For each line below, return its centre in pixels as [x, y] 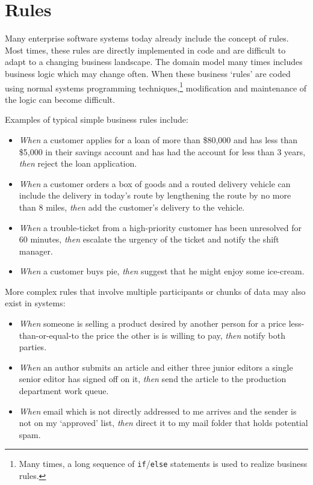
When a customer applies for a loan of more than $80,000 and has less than [158, 139]
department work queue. [64, 391]
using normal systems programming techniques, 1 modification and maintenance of [156, 87]
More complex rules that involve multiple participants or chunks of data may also [155, 291]
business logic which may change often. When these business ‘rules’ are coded [148, 73]
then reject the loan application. [78, 163]
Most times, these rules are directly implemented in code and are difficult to [145, 50]
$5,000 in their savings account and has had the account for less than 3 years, [162, 151]
